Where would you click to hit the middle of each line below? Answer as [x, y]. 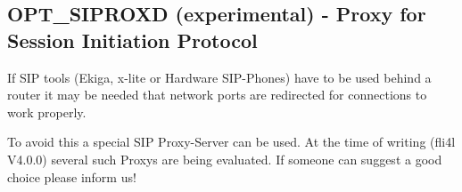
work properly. [47, 112]
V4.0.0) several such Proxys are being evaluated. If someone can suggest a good [225, 159]
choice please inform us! [72, 176]
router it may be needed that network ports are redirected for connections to [217, 95]
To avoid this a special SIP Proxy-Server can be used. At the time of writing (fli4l [231, 142]
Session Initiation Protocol [132, 40]
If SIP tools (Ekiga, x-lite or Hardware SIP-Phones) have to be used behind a [219, 77]
